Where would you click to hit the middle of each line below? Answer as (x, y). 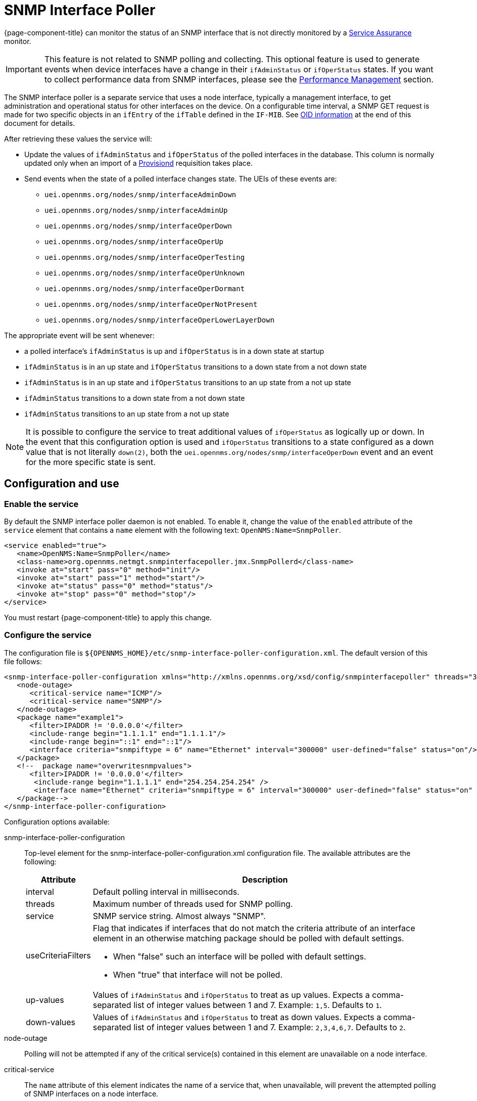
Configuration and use (62, 484)
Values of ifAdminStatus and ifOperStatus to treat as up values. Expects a (231, 995)
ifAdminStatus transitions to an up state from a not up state (127, 414)
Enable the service (41, 504)
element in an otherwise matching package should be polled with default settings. (248, 938)
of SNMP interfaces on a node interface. (91, 1093)
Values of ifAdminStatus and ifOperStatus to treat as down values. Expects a (237, 1017)
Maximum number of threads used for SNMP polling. (193, 904)
